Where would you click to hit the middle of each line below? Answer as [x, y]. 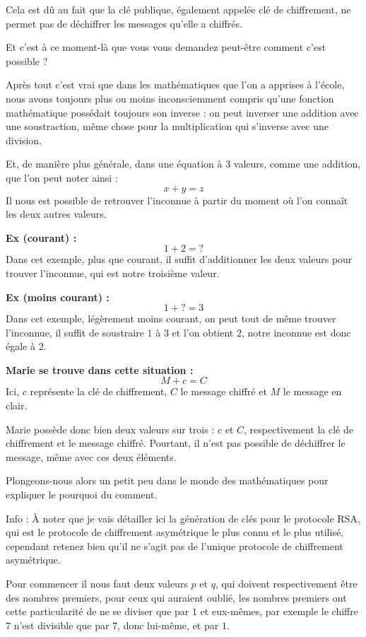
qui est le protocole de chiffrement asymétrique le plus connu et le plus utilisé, [175, 532]
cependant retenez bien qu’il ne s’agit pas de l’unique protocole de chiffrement [175, 545]
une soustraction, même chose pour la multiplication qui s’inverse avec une [167, 126]
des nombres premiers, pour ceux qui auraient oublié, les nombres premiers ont [176, 597]
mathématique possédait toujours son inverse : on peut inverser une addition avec [182, 112]
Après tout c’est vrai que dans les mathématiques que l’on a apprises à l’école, [175, 84]
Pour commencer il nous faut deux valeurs [97, 583]
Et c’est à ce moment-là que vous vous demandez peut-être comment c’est [166, 47]
